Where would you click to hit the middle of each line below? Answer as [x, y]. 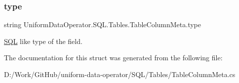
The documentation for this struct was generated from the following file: [113, 58]
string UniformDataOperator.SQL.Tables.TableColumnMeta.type [102, 24]
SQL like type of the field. [43, 41]
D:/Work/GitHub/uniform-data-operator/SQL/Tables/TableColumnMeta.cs [120, 74]
